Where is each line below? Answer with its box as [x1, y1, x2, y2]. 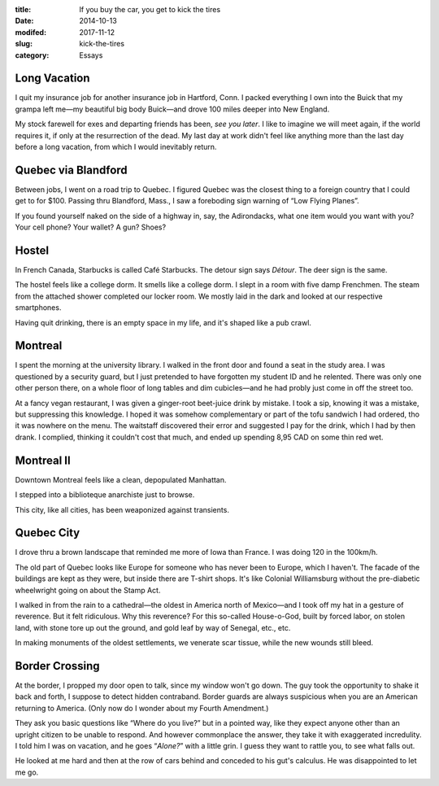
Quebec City [15, 526, 80, 540]
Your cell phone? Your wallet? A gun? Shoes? [15, 222, 167, 232]
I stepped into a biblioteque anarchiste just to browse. [15, 490, 195, 500]
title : [15, 5, 32, 14]
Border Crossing [15, 659, 101, 673]
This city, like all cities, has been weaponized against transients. [15, 504, 229, 514]
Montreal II [15, 453, 71, 467]
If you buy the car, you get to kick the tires [79, 5, 221, 14]
